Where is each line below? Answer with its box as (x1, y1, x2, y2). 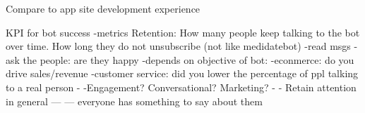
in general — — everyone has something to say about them (6, 93, 263, 108)
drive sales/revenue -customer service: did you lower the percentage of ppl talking (6, 66, 359, 81)
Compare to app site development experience (6, 1, 201, 15)
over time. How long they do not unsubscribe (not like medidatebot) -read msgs (6, 39, 351, 53)
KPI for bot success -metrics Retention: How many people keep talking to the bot (6, 25, 360, 39)
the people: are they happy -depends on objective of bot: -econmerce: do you (23, 52, 354, 67)
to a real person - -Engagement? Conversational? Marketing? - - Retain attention (6, 79, 357, 94)
